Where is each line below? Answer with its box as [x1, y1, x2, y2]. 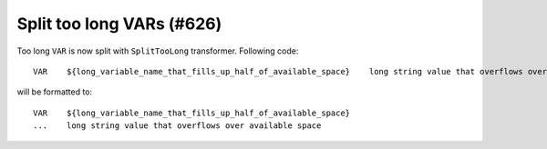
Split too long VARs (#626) [16, 14, 222, 34]
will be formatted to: [16, 86, 93, 97]
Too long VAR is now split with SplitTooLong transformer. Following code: [16, 45, 299, 56]
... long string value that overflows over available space [33, 121, 322, 131]
